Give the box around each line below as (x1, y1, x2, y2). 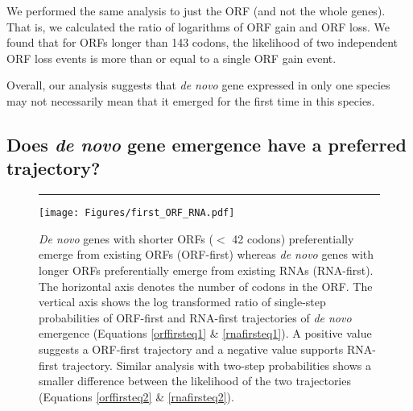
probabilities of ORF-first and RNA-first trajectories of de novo (39, 309, 352, 326)
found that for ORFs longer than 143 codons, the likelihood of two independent (6, 34, 399, 51)
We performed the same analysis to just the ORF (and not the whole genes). (6, 2, 386, 19)
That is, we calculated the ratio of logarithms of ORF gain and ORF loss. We (6, 18, 390, 35)
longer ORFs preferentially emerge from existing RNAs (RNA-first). (39, 262, 374, 278)
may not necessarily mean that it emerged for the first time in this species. (6, 92, 375, 109)
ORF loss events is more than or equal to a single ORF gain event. (6, 49, 337, 66)
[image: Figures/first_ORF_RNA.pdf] (39, 207, 235, 219)
